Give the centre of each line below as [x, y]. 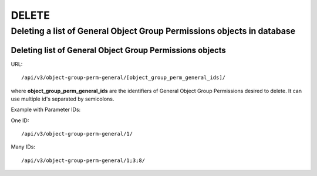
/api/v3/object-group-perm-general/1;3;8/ [83, 160]
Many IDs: [23, 147]
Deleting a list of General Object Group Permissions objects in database [153, 31]
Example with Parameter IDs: [46, 110]
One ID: [20, 120]
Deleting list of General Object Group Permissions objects [118, 50]
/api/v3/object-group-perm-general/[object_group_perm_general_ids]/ [124, 78]
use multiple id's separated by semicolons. [63, 99]
